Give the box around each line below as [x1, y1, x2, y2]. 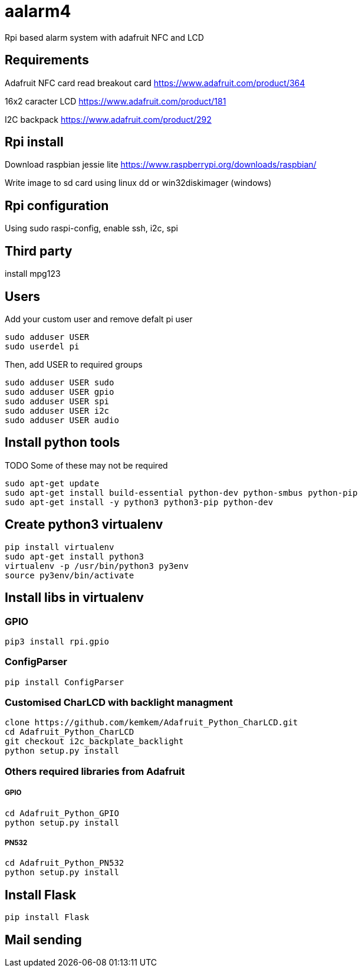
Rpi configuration [5, 198, 109, 213]
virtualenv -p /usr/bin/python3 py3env [5, 561, 189, 571]
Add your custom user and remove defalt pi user [5, 313, 193, 324]
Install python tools [5, 435, 120, 450]
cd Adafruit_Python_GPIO [5, 808, 119, 818]
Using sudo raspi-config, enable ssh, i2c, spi [5, 223, 178, 234]
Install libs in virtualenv [5, 590, 144, 606]
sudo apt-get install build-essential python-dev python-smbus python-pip [5, 487, 358, 498]
